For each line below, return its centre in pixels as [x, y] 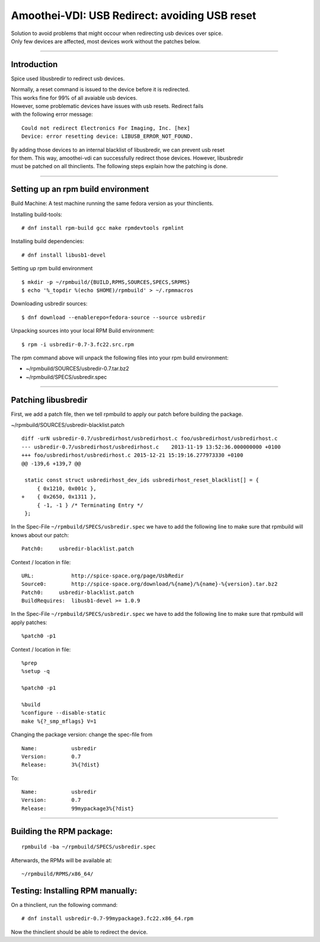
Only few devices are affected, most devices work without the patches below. [106, 41]
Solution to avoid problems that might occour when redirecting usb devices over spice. [117, 33]
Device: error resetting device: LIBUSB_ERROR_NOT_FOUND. [108, 136]
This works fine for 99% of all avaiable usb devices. [74, 97]
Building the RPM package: [62, 831]
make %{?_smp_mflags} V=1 [59, 721]
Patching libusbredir [49, 400]
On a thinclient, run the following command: [64, 905]
